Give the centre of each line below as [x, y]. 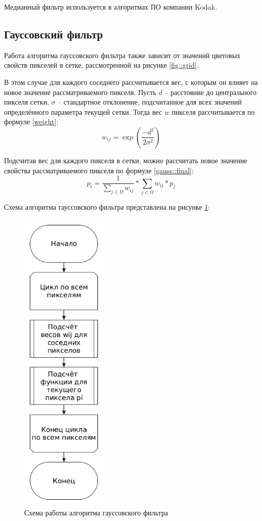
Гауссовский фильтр [54, 34]
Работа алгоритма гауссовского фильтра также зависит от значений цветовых [122, 55]
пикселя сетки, [27, 102]
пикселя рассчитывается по [213, 111]
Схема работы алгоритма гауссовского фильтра [96, 513]
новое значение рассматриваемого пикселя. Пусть [80, 92]
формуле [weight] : [31, 122]
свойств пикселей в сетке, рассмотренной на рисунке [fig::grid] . [101, 65]
